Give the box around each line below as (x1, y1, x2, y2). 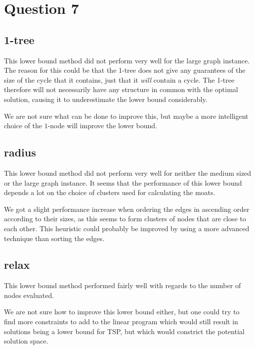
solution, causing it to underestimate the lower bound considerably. (4, 94, 208, 104)
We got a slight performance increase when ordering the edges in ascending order (4, 203, 250, 214)
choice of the (4, 120, 42, 131)
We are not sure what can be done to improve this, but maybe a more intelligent (4, 110, 249, 121)
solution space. (4, 336, 48, 346)
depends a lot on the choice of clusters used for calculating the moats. (4, 187, 215, 198)
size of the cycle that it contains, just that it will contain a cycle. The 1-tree (4, 74, 235, 85)
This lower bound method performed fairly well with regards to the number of (4, 280, 241, 291)
